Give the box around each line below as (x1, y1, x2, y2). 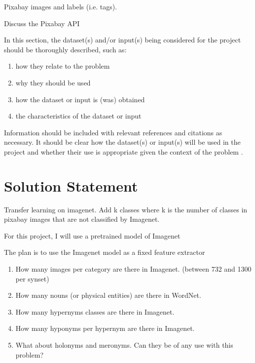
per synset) (15, 273, 49, 283)
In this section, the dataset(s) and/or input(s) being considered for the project (4, 35, 241, 45)
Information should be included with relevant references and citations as (4, 127, 222, 137)
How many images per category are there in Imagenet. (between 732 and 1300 (15, 264, 252, 274)
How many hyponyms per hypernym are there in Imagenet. (15, 323, 195, 333)
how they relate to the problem (15, 61, 110, 71)
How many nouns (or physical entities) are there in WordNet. (15, 290, 201, 300)
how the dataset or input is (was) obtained (15, 94, 145, 104)
